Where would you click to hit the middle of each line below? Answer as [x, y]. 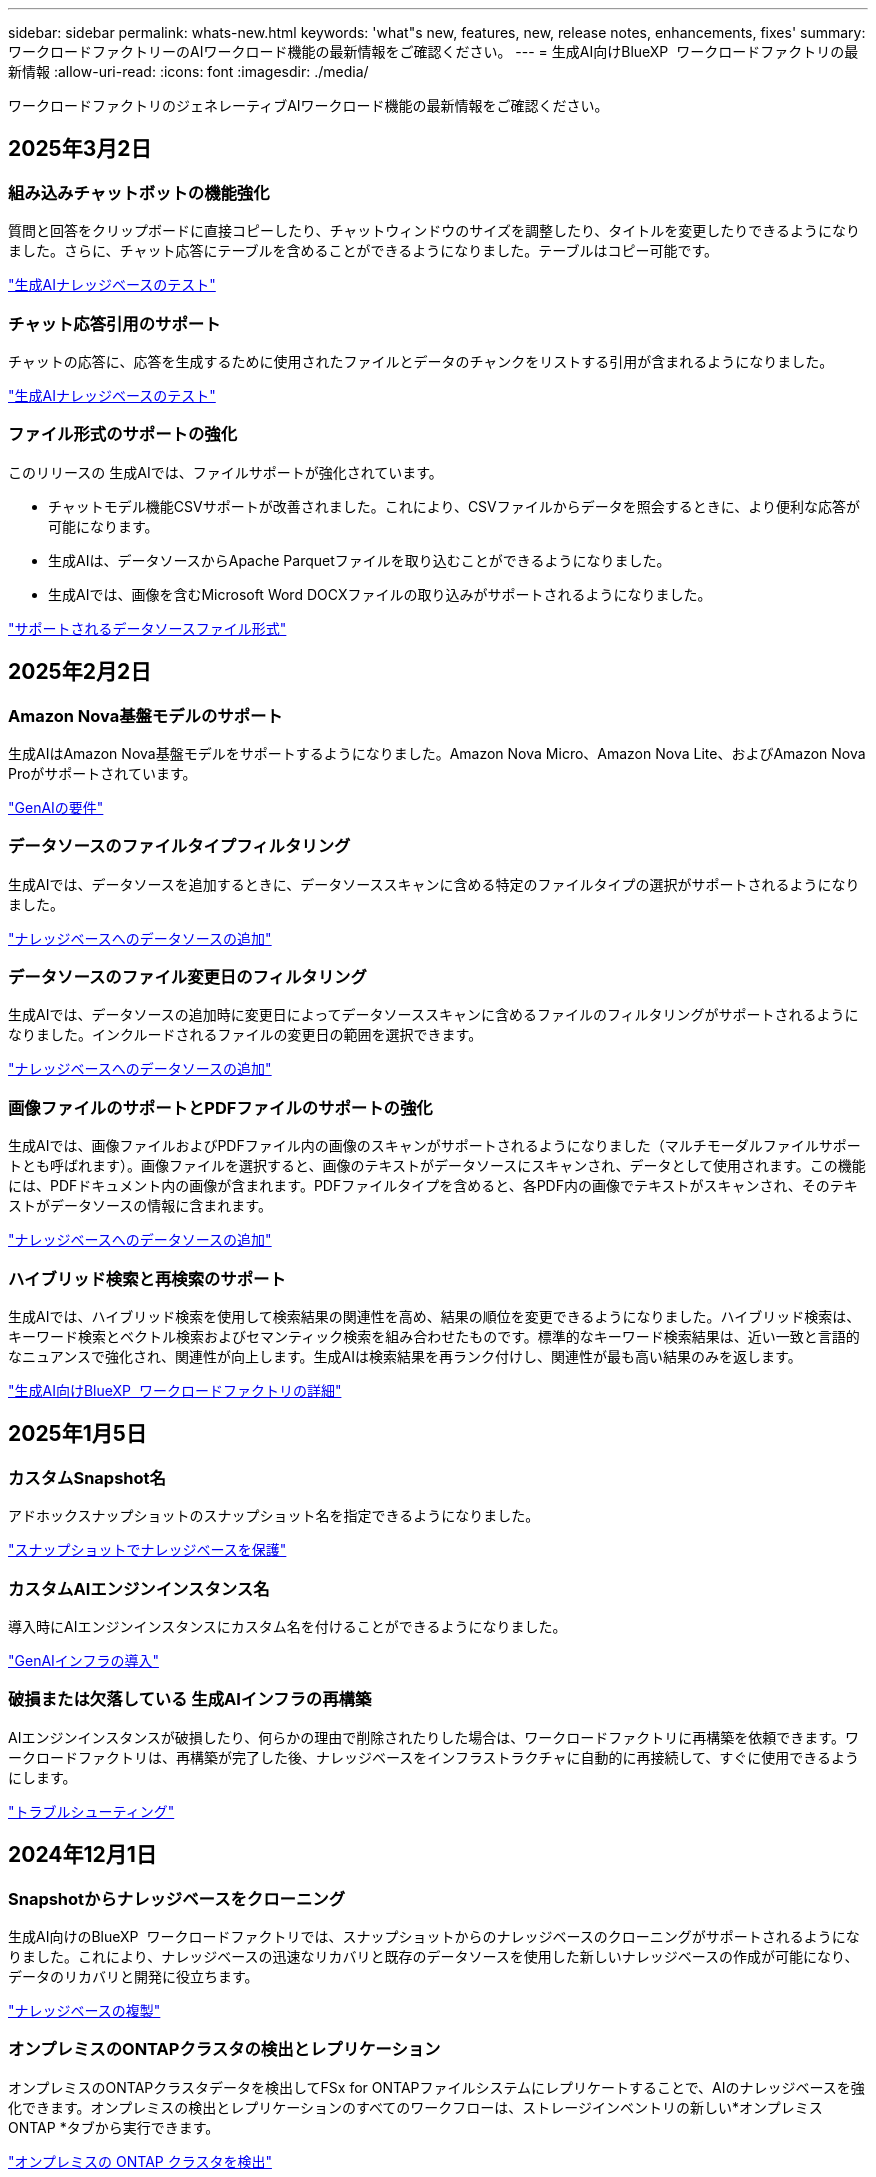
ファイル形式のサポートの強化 [123, 434]
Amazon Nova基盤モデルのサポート [145, 715]
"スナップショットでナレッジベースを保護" [147, 1550]
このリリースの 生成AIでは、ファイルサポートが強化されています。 [225, 472]
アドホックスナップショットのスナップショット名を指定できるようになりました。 [274, 1516]
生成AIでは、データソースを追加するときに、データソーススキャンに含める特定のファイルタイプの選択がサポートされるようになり [434, 884]
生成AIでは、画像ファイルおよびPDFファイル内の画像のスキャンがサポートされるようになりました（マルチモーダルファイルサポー [434, 1146]
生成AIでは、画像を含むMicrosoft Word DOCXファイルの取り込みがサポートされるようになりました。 [380, 594]
